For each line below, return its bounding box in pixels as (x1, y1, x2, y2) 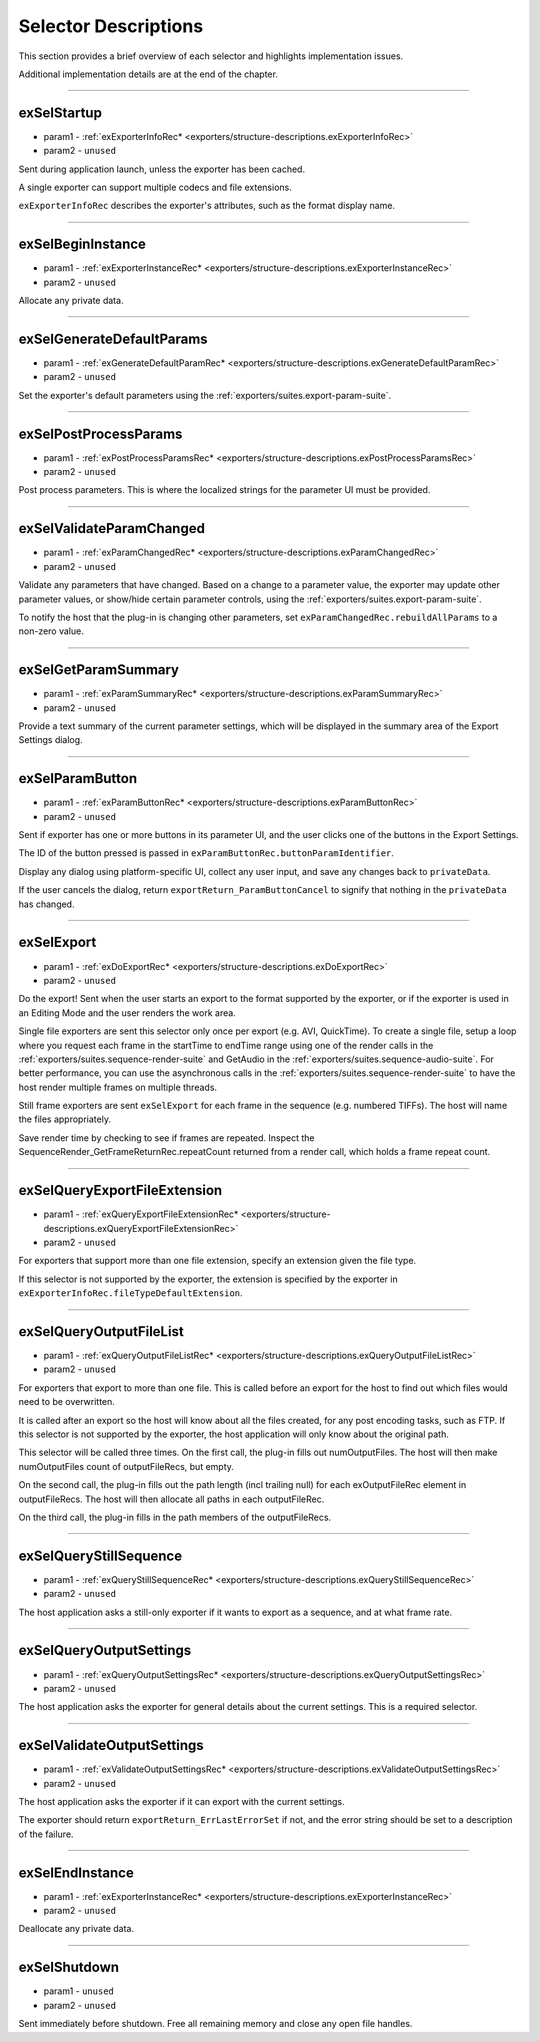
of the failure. (18, 1828, 74, 1840)
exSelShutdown (18, 1959, 120, 1976)
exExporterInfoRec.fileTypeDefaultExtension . (18, 1287, 244, 1299)
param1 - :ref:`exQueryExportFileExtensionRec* (43, 1208, 239, 1220)
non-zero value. (18, 625, 84, 637)
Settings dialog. (18, 734, 84, 746)
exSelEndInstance (18, 1864, 134, 1881)
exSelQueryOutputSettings (18, 1642, 192, 1659)
